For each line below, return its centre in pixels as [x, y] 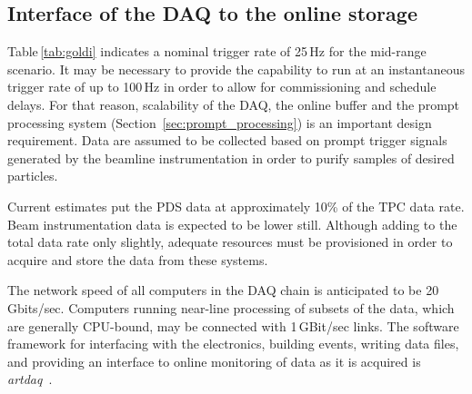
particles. [33, 176]
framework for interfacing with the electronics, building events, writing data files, [233, 344]
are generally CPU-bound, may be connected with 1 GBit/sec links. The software [233, 325]
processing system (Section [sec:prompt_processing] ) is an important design [220, 122]
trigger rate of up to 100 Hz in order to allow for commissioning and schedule [222, 87]
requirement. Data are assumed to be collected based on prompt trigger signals [227, 140]
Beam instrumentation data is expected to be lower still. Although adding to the [232, 224]
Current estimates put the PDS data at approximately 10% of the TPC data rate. [236, 206]
